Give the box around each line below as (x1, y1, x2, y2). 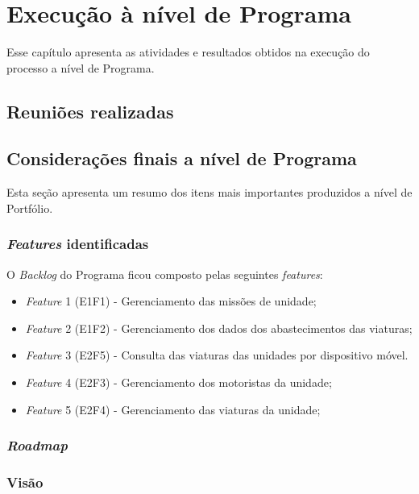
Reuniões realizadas (6, 98, 174, 123)
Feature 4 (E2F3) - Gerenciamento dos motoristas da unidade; (25, 374, 332, 391)
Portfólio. (6, 199, 53, 216)
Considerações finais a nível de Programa (6, 146, 357, 171)
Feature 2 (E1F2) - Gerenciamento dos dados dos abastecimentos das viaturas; (25, 319, 413, 336)
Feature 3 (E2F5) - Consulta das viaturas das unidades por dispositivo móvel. (25, 347, 409, 363)
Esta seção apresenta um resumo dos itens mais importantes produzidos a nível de (6, 184, 413, 201)
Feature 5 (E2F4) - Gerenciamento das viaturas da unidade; (25, 401, 321, 417)
